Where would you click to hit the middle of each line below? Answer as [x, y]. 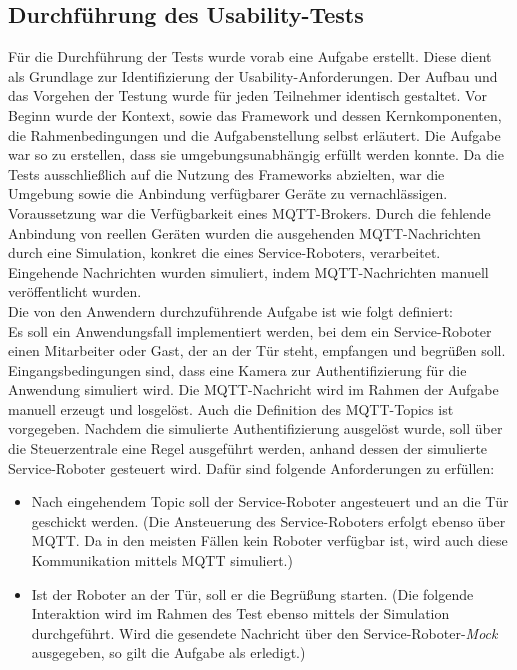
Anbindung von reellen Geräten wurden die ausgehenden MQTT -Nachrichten [244, 232]
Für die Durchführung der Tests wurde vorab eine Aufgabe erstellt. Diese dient [250, 56]
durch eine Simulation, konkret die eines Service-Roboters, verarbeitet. [224, 252]
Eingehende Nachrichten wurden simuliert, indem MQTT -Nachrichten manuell [248, 271]
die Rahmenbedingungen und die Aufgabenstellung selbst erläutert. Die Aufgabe [254, 134]
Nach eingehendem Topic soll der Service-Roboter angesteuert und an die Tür [270, 501]
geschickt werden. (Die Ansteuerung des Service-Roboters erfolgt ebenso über [268, 520]
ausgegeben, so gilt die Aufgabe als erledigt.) [168, 652]
